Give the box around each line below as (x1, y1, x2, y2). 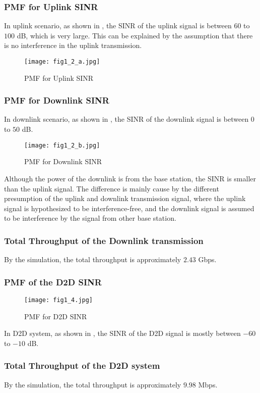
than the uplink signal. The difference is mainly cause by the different (4, 183, 219, 193)
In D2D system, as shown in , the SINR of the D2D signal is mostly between (4, 328, 241, 338)
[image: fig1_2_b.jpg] (24, 141, 100, 149)
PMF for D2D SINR (24, 311, 87, 321)
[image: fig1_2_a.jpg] (24, 58, 100, 65)
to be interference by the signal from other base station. (4, 213, 176, 223)
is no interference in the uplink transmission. (4, 40, 142, 51)
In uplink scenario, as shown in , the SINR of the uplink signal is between (4, 20, 232, 31)
